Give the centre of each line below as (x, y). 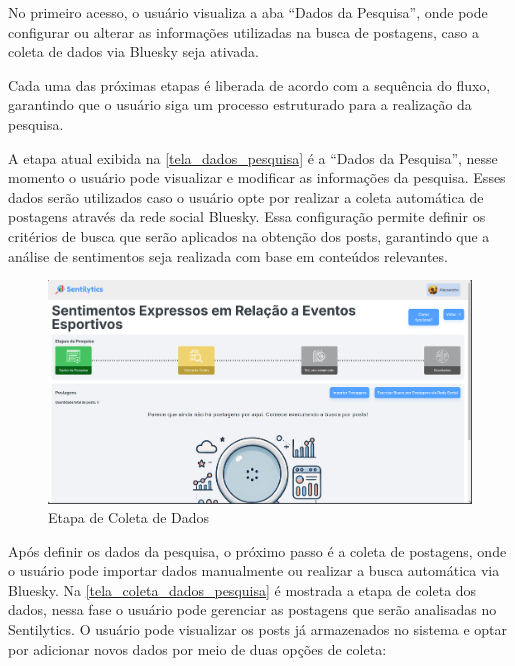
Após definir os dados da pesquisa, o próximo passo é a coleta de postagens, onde (257, 550)
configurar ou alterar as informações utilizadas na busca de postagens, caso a (243, 31)
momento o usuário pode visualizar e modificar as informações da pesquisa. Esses (257, 177)
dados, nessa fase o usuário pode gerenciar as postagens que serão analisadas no (252, 609)
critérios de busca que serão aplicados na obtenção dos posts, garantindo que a (249, 235)
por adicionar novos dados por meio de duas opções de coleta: (197, 648)
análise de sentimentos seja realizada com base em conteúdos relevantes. (228, 255)
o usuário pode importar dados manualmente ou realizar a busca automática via (254, 570)
